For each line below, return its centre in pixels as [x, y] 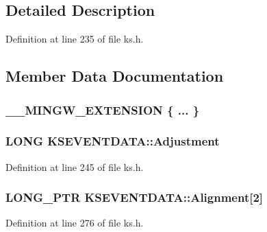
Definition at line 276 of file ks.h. [75, 223]
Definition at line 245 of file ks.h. [75, 166]
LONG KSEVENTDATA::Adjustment [113, 141]
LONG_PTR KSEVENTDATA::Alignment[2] [135, 197]
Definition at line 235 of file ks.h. [75, 39]
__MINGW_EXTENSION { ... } [103, 109]
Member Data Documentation [115, 76]
